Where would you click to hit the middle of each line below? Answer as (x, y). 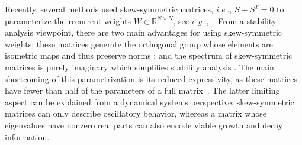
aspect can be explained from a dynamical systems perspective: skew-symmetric (150, 101)
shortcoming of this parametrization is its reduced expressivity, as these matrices (151, 78)
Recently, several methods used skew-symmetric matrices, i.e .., (118, 9)
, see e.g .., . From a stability (225, 20)
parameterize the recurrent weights (68, 20)
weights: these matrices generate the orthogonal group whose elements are (139, 43)
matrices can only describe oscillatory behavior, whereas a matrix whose (136, 113)
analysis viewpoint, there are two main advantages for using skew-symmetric (144, 32)
